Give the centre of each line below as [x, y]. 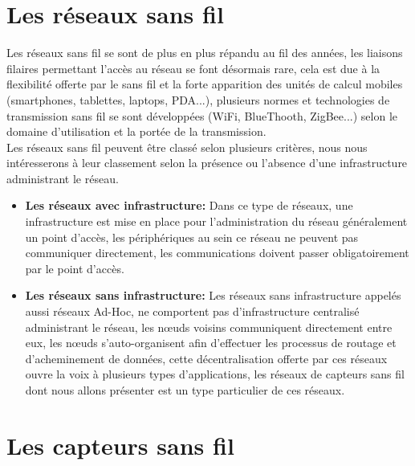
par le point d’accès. [75, 268]
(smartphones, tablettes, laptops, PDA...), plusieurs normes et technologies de [198, 99]
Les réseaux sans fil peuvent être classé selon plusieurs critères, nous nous [187, 147]
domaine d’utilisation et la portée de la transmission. [136, 131]
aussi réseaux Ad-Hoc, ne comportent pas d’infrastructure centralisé [192, 311]
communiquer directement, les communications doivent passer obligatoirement [217, 253]
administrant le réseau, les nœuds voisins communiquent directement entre [209, 327]
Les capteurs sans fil [120, 445]
